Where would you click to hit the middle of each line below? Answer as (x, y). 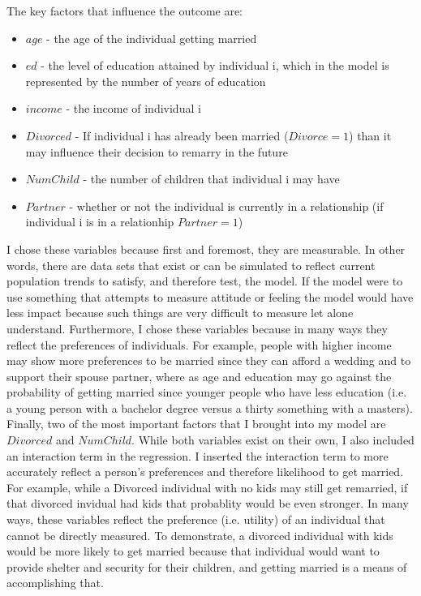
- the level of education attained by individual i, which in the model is (215, 65)
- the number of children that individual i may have (211, 179)
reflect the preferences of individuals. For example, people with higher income (199, 344)
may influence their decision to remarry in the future (157, 151)
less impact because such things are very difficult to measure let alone (180, 313)
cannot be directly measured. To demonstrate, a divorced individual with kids (200, 535)
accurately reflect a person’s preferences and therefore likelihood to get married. (205, 472)
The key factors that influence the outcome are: (125, 11)
